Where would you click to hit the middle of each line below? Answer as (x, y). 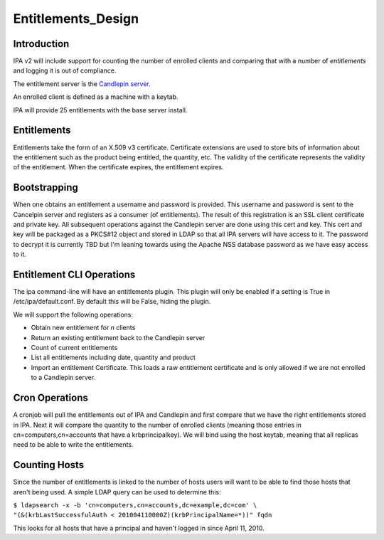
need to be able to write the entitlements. (74, 445)
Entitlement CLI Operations (74, 274)
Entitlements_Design (76, 18)
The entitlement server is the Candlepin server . (82, 84)
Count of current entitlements (74, 348)
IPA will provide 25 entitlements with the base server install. (100, 110)
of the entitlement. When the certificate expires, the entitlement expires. (118, 167)
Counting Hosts (49, 465)
